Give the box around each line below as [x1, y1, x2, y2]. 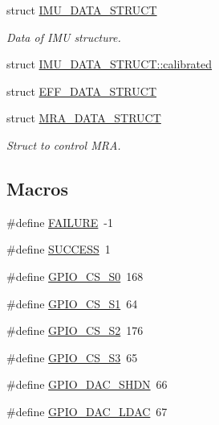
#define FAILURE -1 [6, 213, 114, 230]
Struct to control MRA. [6, 136, 121, 153]
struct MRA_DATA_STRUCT [6, 109, 161, 126]
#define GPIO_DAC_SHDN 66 [6, 376, 168, 393]
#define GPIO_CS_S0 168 [6, 267, 144, 284]
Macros [6, 175, 68, 200]
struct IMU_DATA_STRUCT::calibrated [6, 56, 213, 72]
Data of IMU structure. [6, 28, 121, 45]
